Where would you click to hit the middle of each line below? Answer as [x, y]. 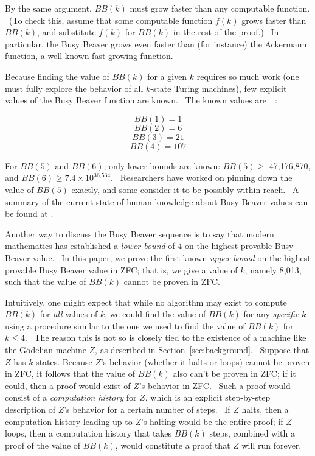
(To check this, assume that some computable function [111, 20]
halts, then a [265, 409]
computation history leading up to [69, 421]
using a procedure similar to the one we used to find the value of [125, 325]
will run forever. [272, 445]
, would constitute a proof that [173, 445]
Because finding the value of [57, 76]
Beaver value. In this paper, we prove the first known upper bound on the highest [158, 257]
